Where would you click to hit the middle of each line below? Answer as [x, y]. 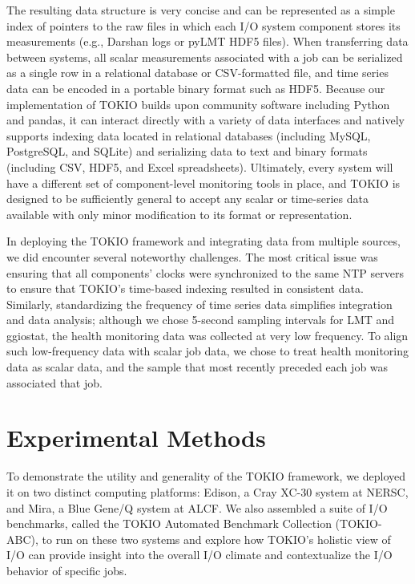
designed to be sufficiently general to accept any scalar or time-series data [187, 199]
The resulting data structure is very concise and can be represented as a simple [201, 10]
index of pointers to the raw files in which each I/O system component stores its [203, 25]
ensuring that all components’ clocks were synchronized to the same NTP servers [205, 272]
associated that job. [54, 382]
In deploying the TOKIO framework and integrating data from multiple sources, [203, 241]
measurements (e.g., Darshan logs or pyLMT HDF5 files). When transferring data [207, 41]
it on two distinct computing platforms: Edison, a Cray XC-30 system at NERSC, [207, 491]
